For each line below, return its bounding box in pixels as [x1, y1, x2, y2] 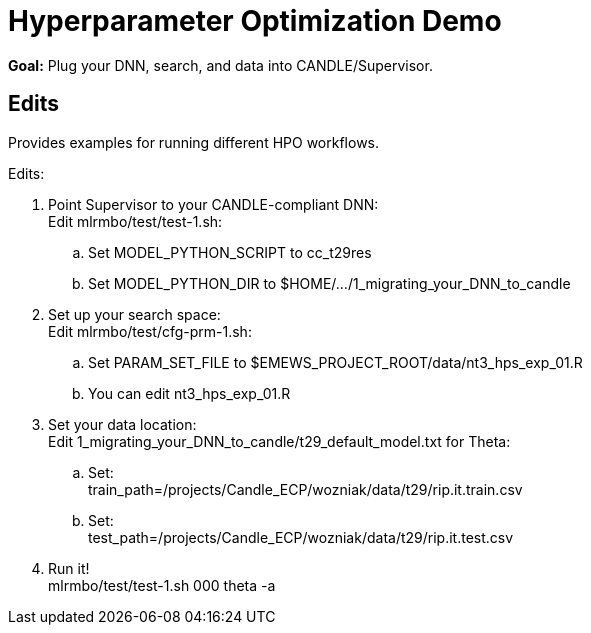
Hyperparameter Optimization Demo [8, 4, 502, 38]
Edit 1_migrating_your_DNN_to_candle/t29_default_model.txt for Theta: [48, 432, 511, 450]
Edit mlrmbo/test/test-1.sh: [48, 212, 223, 230]
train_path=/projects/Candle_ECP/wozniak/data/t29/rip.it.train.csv [88, 480, 523, 498]
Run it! [48, 559, 90, 577]
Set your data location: [48, 415, 197, 433]
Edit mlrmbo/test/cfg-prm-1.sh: [48, 322, 252, 340]
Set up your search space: [48, 305, 221, 323]
